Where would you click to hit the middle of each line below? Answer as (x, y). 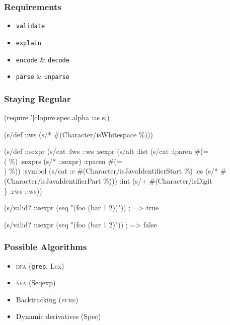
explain (28, 43)
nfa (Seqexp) (36, 282)
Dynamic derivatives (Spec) (58, 316)
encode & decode (43, 59)
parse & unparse (43, 76)
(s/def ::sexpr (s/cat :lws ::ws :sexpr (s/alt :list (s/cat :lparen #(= (106, 151)
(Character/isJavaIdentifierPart (53, 181)
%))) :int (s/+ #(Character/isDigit (158, 181)
